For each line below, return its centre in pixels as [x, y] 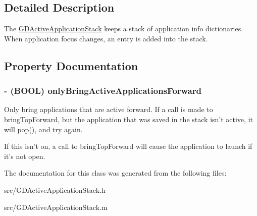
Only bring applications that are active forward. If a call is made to [109, 109]
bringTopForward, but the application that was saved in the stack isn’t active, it [128, 119]
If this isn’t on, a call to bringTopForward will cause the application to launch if [128, 146]
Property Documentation [71, 65]
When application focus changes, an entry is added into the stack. [106, 38]
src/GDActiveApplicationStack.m [56, 207]
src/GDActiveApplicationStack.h [55, 190]
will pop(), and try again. [43, 129]
